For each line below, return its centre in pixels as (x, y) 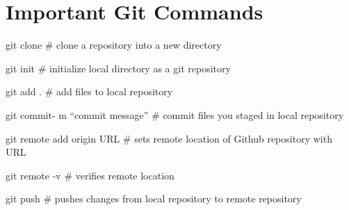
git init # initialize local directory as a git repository (118, 68)
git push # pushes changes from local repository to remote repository (154, 199)
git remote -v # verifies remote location (90, 175)
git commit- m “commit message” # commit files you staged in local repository (175, 114)
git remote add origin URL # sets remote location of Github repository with (169, 138)
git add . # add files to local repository (89, 91)
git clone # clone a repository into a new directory (114, 45)
